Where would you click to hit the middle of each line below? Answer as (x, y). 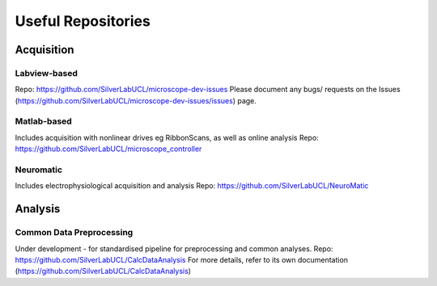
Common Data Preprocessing (74, 233)
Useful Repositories (83, 21)
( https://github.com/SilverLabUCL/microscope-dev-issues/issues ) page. (136, 100)
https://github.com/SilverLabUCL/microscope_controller (108, 149)
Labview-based (47, 73)
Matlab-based (43, 121)
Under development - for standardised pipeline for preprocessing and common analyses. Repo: (174, 248)
